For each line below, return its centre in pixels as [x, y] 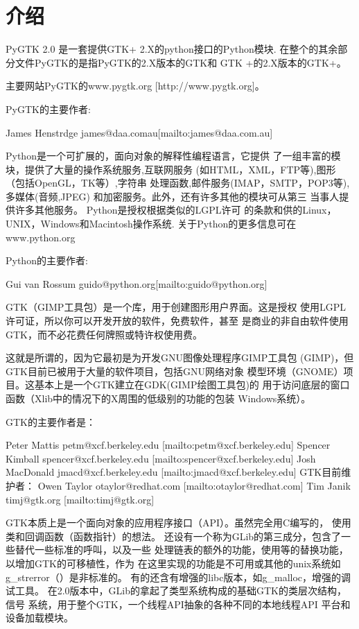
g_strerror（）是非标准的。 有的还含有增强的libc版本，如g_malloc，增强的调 [178, 577]
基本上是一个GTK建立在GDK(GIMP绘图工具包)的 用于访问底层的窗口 [192, 385]
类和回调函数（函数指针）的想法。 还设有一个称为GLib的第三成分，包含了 [174, 536]
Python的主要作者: [47, 260]
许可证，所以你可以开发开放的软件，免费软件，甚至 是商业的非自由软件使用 [177, 321]
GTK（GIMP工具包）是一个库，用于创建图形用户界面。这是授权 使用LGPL [176, 307]
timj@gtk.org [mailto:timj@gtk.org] [80, 499]
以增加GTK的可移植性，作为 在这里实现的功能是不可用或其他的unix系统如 [173, 563]
